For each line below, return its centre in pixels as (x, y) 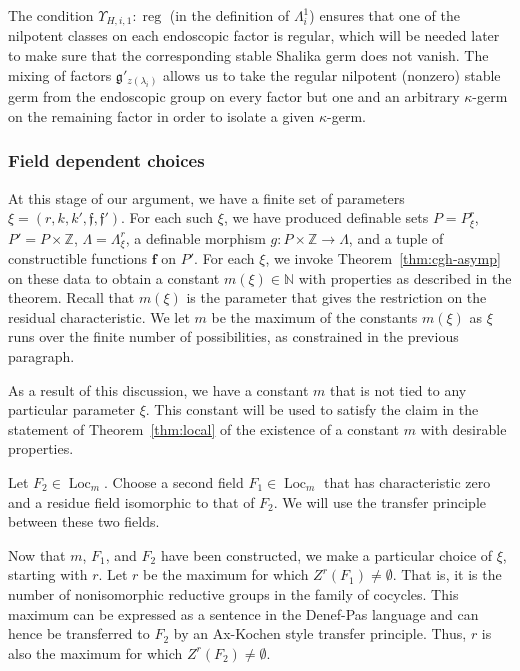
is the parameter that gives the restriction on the (336, 297)
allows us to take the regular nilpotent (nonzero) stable (332, 74)
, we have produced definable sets (326, 217)
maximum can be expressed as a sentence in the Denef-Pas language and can (243, 613)
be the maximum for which (226, 574)
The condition (51, 15)
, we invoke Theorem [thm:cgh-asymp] (383, 258)
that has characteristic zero (407, 482)
